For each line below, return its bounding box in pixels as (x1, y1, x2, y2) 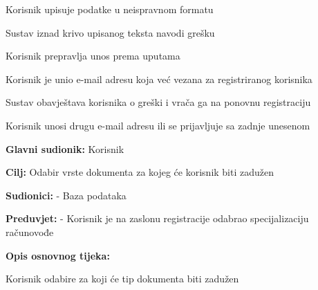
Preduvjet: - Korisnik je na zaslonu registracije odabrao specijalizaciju (6, 211, 309, 226)
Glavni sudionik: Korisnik (6, 141, 124, 156)
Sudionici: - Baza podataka (6, 188, 127, 202)
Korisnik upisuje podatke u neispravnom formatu (6, 2, 214, 16)
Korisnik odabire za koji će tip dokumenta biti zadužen (6, 271, 239, 286)
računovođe (6, 224, 54, 239)
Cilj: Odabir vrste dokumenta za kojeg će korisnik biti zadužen (6, 165, 274, 179)
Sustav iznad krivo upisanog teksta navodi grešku (6, 25, 215, 39)
